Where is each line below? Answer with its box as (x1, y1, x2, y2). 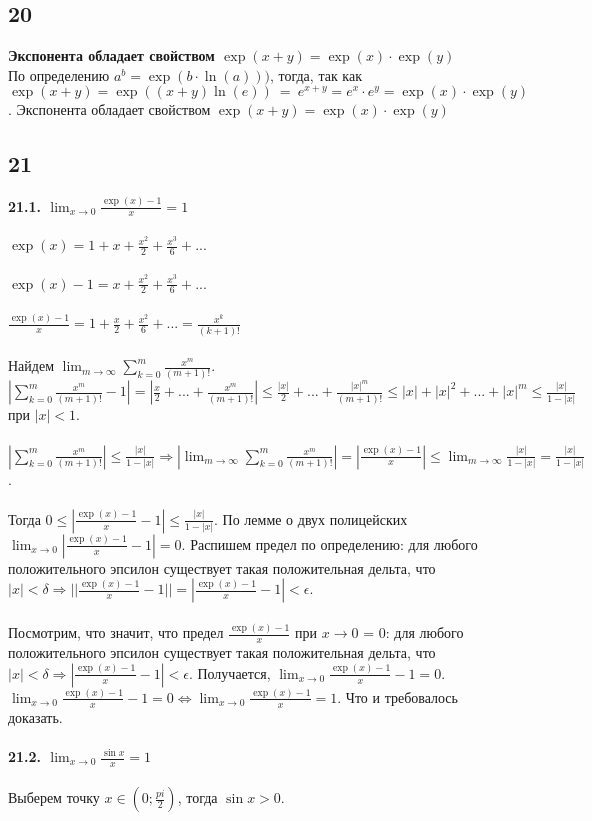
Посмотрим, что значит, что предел (8, 622, 224, 643)
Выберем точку (8, 787, 100, 808)
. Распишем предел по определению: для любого (181, 533, 478, 554)
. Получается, (188, 662, 271, 683)
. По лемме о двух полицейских (214, 508, 408, 529)
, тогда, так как (269, 64, 362, 85)
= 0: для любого (363, 622, 464, 643)
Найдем (8, 355, 55, 376)
